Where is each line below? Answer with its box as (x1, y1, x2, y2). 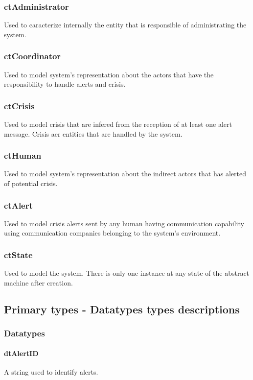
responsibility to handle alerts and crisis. (4, 79, 126, 89)
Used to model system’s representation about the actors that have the (4, 69, 214, 79)
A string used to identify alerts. (4, 366, 98, 377)
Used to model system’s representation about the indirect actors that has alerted (4, 168, 246, 179)
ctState (4, 248, 33, 261)
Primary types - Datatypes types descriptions (4, 301, 240, 316)
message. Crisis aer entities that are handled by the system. (4, 128, 183, 139)
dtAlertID (4, 348, 39, 358)
